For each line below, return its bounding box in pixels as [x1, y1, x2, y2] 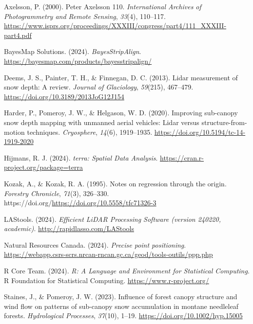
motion [4, 126, 25, 137]
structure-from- [201, 117, 247, 127]
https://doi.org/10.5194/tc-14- [154, 126, 246, 137]
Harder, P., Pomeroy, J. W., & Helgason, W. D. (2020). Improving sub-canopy [4, 108, 238, 118]
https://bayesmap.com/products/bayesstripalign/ [4, 55, 152, 66]
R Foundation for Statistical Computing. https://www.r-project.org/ [4, 275, 209, 285]
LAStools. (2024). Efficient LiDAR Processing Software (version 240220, [4, 214, 221, 224]
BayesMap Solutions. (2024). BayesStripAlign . [4, 46, 141, 56]
